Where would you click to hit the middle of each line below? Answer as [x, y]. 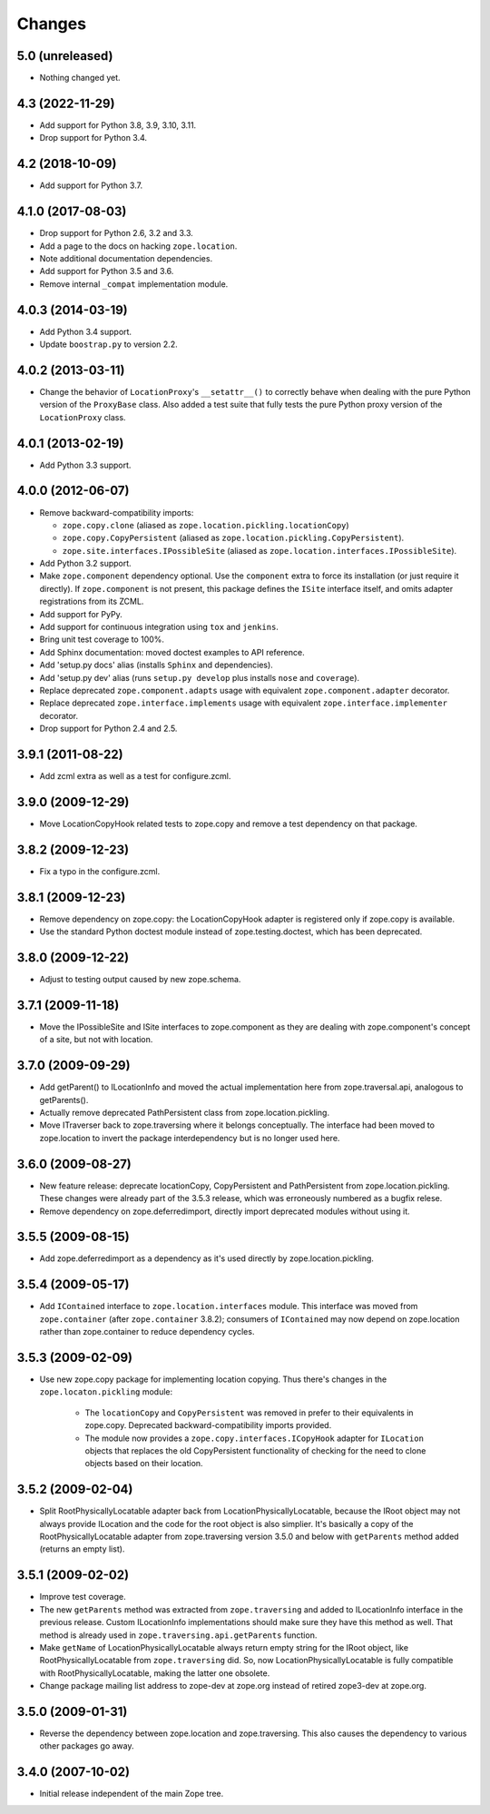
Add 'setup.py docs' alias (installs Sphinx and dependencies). [157, 665]
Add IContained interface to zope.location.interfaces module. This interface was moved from [229, 1306]
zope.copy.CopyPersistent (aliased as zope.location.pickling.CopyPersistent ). [233, 538]
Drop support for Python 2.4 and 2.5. [108, 729]
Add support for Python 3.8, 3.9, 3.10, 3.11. [118, 125]
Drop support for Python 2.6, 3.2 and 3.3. [117, 233]
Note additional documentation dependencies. [126, 258]
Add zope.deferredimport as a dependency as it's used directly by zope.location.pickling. [206, 1258]
